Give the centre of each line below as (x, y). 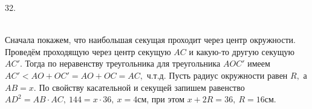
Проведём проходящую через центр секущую (88, 51)
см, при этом (161, 99)
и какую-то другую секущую (242, 51)
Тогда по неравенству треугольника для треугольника (123, 63)
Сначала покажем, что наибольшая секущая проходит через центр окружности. (150, 40)
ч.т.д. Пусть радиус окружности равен (217, 75)
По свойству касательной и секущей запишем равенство (142, 87)
